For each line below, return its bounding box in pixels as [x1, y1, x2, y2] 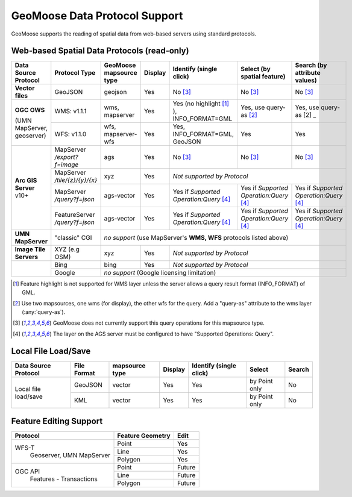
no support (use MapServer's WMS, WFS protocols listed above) [104, 234, 289, 242]
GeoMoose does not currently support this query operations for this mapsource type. [52, 319, 265, 327]
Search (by [295, 61, 327, 69]
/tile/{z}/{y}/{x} [54, 176, 98, 184]
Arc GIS [14, 176, 37, 184]
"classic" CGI [54, 234, 92, 242]
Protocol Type [54, 69, 96, 77]
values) [295, 76, 317, 84]
